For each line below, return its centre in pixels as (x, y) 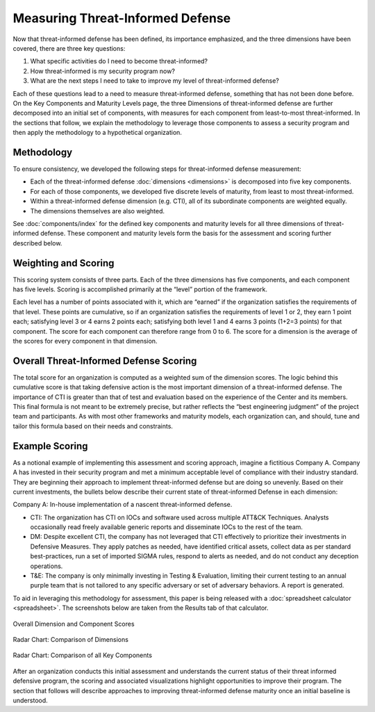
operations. (47, 566)
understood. (30, 700)
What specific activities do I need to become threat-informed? (119, 61)
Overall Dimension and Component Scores (74, 624)
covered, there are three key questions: (69, 48)
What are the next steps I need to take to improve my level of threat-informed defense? (155, 81)
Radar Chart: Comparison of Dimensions (70, 639)
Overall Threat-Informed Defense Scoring (105, 361)
